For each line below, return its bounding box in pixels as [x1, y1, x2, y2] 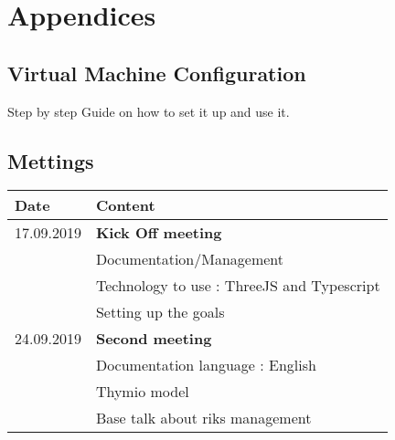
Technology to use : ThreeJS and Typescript [95, 275, 380, 297]
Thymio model [95, 381, 189, 403]
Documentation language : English [95, 354, 316, 376]
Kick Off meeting [95, 222, 222, 244]
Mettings [7, 146, 94, 174]
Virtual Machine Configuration [7, 58, 306, 87]
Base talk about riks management [95, 407, 312, 429]
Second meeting [95, 328, 212, 350]
